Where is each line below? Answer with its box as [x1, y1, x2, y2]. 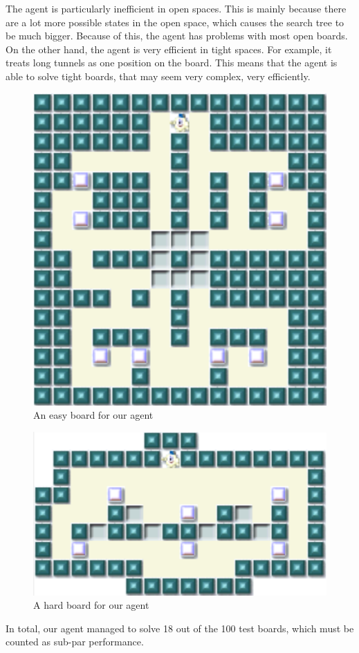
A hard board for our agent [33, 598, 149, 612]
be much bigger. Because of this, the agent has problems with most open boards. [6, 28, 348, 43]
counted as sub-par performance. [6, 634, 144, 649]
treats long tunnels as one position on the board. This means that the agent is [6, 55, 338, 70]
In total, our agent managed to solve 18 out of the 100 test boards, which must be [6, 621, 354, 635]
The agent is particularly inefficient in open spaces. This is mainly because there [6, 1, 347, 15]
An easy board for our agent [33, 408, 154, 422]
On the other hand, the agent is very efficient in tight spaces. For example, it [6, 41, 332, 56]
